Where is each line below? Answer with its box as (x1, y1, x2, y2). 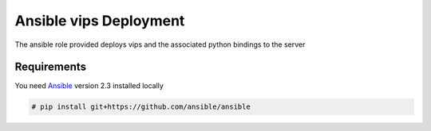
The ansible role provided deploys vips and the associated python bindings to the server (14, 40, 306, 49)
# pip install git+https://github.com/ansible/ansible (31, 102, 251, 111)
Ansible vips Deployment (14, 12, 185, 29)
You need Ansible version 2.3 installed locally (14, 81, 164, 91)
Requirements (14, 60, 87, 74)
